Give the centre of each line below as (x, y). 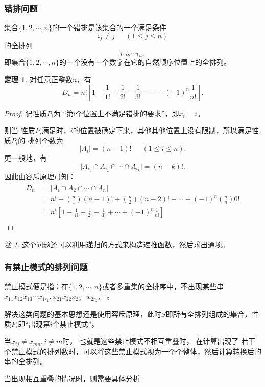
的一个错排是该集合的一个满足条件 (109, 27)
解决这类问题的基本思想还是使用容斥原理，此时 (83, 314)
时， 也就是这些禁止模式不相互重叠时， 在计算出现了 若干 (159, 341)
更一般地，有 (26, 158)
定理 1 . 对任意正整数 (38, 79)
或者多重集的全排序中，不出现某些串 (163, 286)
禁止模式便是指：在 (36, 286)
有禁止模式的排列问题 (46, 267)
